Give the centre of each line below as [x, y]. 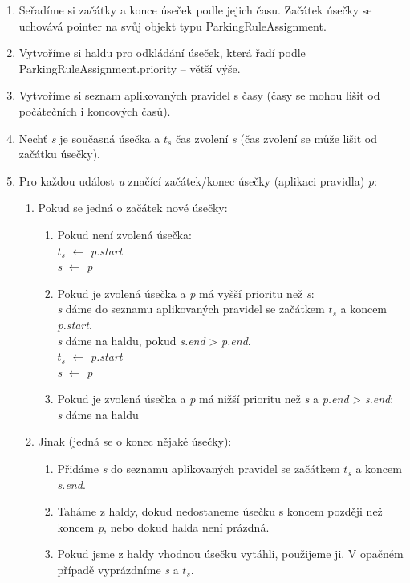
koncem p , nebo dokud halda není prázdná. [163, 526]
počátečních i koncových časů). [95, 110]
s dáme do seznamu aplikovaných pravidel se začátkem [191, 309]
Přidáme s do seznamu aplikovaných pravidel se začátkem [199, 469]
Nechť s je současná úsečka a [89, 138]
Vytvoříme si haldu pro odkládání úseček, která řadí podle [162, 53]
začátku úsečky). [59, 154]
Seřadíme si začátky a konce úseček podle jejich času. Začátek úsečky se [195, 10]
